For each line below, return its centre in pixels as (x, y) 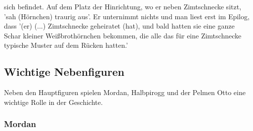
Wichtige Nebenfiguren (64, 72)
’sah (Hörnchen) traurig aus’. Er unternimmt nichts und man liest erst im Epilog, (127, 16)
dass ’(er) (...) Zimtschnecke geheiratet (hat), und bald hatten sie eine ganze (119, 26)
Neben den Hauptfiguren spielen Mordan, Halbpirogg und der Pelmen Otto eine (125, 92)
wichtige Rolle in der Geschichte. (53, 102)
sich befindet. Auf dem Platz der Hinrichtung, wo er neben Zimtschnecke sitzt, (123, 6)
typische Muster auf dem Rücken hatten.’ (66, 45)
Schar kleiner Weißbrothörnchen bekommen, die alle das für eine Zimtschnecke (123, 35)
